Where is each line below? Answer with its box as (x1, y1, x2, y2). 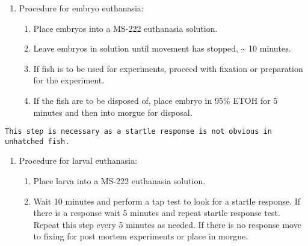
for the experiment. (33, 74, 105, 86)
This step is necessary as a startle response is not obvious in (5, 127, 272, 136)
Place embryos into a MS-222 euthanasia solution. (33, 22, 218, 34)
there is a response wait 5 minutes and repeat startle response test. (33, 206, 280, 219)
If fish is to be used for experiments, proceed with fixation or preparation (33, 62, 303, 74)
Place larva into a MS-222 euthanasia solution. (33, 175, 206, 187)
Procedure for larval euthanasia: (19, 154, 137, 167)
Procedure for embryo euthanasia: (19, 2, 144, 14)
